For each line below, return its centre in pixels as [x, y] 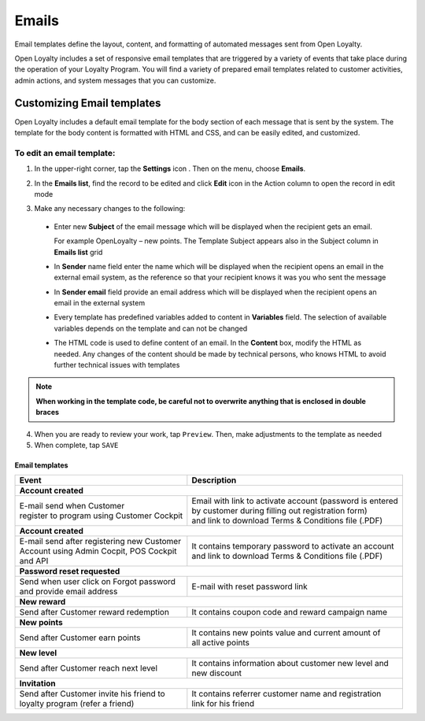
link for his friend [223, 704]
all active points [221, 643]
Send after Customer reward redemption [94, 612]
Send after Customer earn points [80, 638]
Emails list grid [78, 252]
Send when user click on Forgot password [98, 582]
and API [34, 561]
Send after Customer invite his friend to [92, 694]
